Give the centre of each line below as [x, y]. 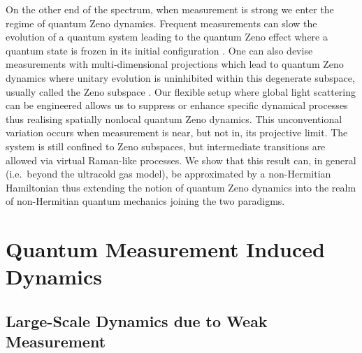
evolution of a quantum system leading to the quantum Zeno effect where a [167, 37]
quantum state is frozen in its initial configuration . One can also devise [159, 50]
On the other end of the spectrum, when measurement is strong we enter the [170, 9]
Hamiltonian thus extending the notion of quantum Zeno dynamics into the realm [181, 187]
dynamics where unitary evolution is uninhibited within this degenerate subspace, [180, 77]
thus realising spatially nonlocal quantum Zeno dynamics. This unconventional [174, 118]
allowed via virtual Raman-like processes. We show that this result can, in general [181, 160]
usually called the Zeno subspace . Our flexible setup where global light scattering [181, 91]
